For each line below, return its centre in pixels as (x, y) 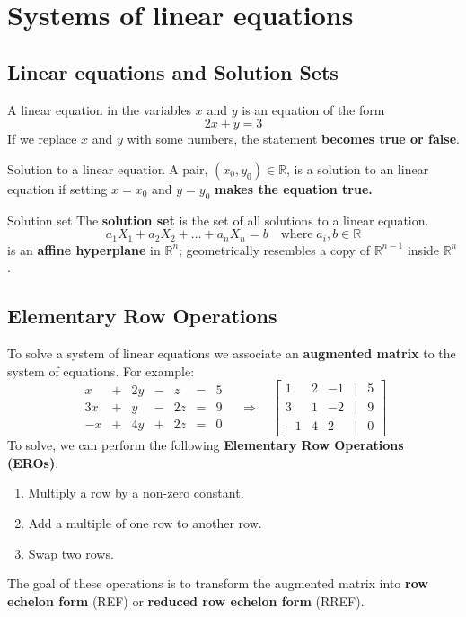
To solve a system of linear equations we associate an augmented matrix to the (232, 353)
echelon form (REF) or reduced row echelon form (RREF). (186, 600)
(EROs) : (33, 462)
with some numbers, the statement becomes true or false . (293, 139)
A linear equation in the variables (100, 109)
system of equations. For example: (101, 370)
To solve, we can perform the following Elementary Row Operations (206, 445)
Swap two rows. (71, 553)
